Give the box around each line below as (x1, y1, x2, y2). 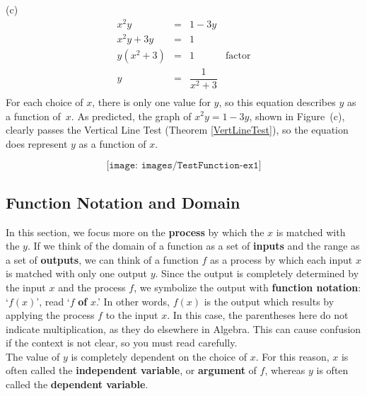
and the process (58, 279, 126, 294)
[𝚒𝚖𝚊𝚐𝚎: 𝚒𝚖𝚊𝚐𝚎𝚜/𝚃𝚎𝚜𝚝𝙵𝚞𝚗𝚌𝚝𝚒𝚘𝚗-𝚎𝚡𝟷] (106, 161, 262, 171)
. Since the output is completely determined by (155, 266, 359, 281)
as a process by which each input (209, 252, 353, 267)
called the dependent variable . (6, 377, 148, 392)
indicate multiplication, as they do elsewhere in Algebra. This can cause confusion (6, 321, 361, 336)
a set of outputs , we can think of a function (6, 252, 199, 267)
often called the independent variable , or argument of (6, 363, 257, 378)
